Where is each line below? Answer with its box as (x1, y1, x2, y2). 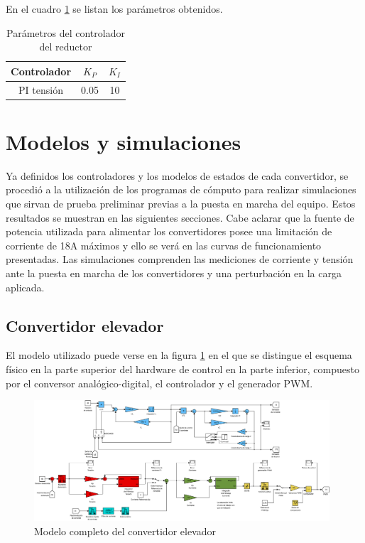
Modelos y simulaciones (6, 127, 241, 156)
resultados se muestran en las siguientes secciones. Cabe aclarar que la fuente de (6, 210, 354, 225)
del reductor (39, 39, 92, 54)
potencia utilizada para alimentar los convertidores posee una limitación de (6, 224, 332, 239)
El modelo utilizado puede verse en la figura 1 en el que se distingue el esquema (6, 348, 352, 362)
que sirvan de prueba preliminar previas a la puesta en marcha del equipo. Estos (6, 196, 356, 211)
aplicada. (6, 279, 45, 294)
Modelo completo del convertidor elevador (34, 523, 217, 538)
